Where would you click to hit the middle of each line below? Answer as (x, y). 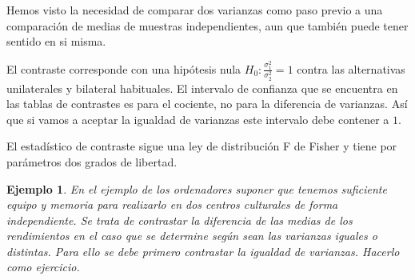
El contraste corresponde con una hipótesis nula (124, 68)
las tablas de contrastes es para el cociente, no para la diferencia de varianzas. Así (207, 104)
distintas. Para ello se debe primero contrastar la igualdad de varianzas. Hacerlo (203, 251)
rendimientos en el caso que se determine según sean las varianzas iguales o (192, 236)
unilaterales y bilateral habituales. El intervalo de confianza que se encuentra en (202, 88)
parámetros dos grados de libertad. (92, 161)
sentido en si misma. (56, 41)
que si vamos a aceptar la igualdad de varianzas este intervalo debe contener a (198, 119)
